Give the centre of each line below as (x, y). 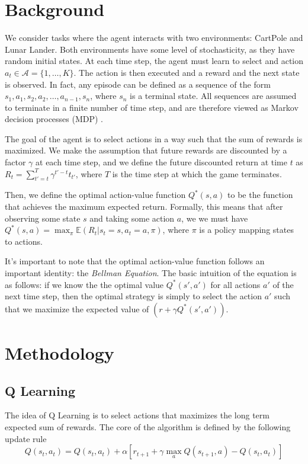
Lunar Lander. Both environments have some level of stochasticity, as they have (150, 49)
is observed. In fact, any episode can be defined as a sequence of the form (138, 84)
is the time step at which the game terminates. (197, 173)
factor (15, 162)
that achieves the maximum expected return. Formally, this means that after (144, 207)
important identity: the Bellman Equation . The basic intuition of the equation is (151, 273)
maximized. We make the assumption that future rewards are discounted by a (146, 150)
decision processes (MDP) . (54, 119)
